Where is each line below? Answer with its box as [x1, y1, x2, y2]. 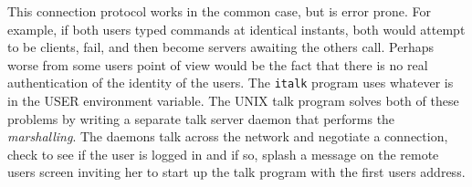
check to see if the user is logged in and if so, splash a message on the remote [7, 144, 439, 163]
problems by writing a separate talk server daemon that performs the [7, 109, 395, 128]
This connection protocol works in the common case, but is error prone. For [7, 2, 431, 20]
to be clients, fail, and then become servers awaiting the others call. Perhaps [7, 37, 434, 57]
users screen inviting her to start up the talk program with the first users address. [7, 162, 466, 182]
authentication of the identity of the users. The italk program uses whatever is [7, 73, 454, 92]
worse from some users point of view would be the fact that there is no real [7, 55, 428, 74]
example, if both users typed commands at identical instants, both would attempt [7, 19, 466, 38]
